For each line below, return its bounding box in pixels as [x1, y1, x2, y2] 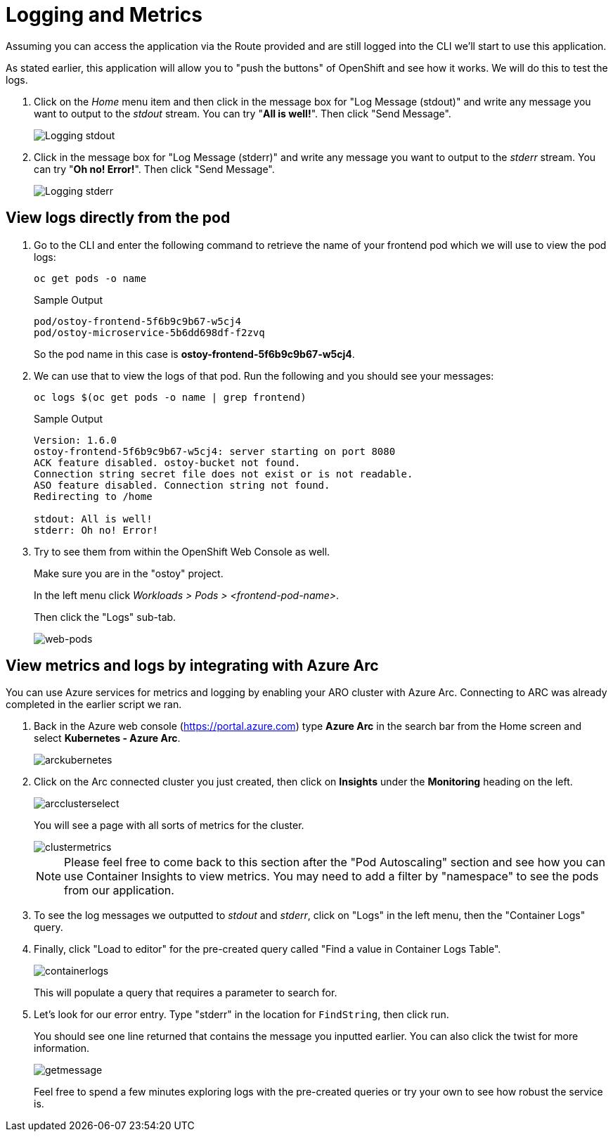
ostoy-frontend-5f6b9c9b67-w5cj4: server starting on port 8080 [34, 445, 396, 457]
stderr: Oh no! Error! [34, 524, 159, 536]
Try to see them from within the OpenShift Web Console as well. [34, 545, 330, 558]
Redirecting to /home [34, 490, 153, 502]
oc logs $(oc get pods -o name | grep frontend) [34, 391, 306, 403]
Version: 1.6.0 [34, 434, 117, 446]
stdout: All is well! [34, 513, 153, 525]
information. [34, 1042, 90, 1055]
